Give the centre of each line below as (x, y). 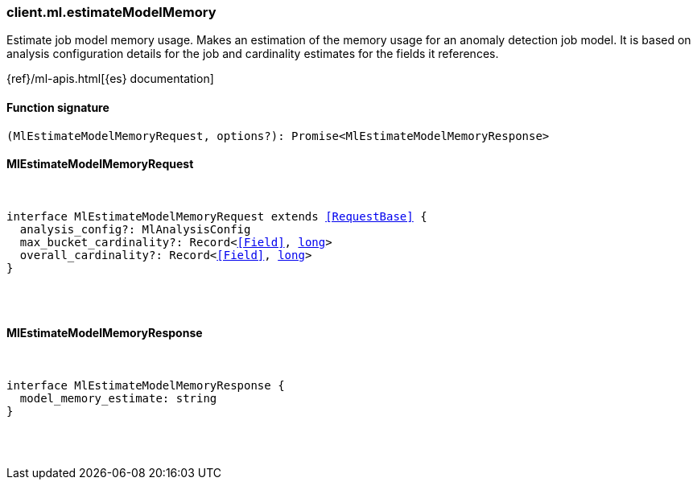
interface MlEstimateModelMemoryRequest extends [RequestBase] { (217, 216)
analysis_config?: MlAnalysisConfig (135, 229)
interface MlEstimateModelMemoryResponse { (146, 386)
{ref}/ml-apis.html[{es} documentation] (110, 79)
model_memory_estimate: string (118, 399)
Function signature (58, 107)
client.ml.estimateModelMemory (111, 12)
